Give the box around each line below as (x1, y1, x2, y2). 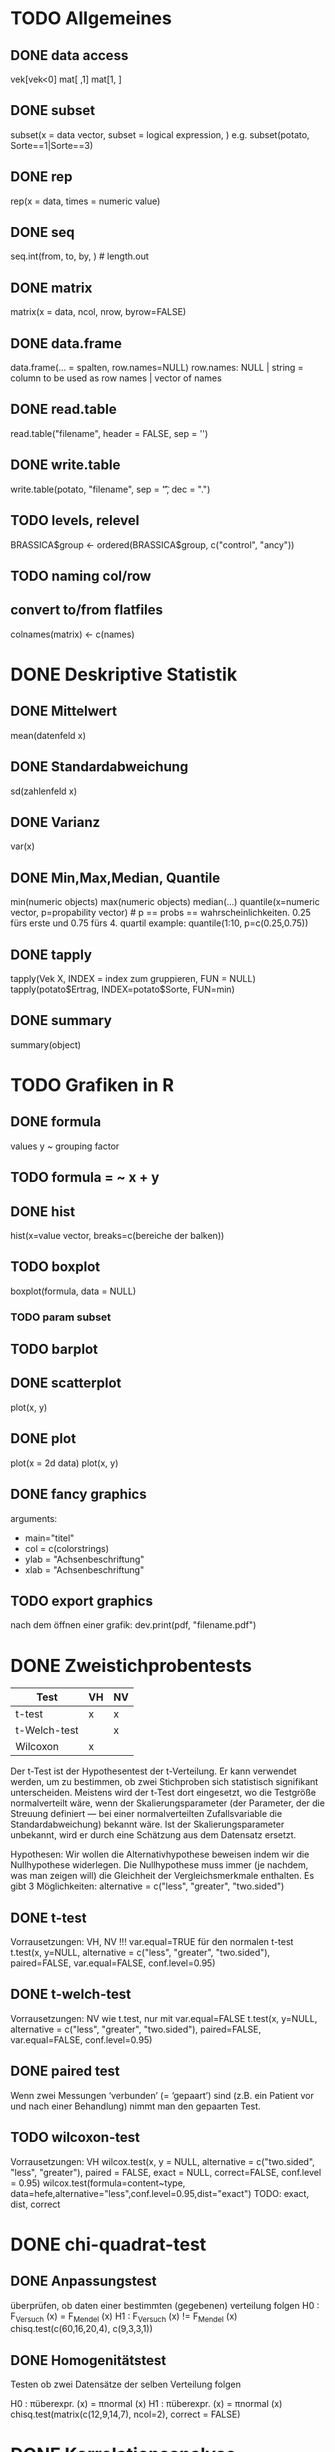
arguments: (10, 1512, 58, 1524)
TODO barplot (10, 1341, 98, 1358)
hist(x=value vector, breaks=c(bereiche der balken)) (10, 1229, 225, 1241)
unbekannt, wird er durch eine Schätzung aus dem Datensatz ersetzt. (10, 1829, 297, 1841)
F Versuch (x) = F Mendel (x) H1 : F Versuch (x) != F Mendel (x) (10, 2310, 238, 2324)
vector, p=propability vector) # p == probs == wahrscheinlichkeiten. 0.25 (10, 907, 312, 919)
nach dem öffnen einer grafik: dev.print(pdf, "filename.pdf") (10, 1619, 257, 1631)
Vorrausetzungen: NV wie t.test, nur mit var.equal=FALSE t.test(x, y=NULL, (10, 2012, 318, 2024)
